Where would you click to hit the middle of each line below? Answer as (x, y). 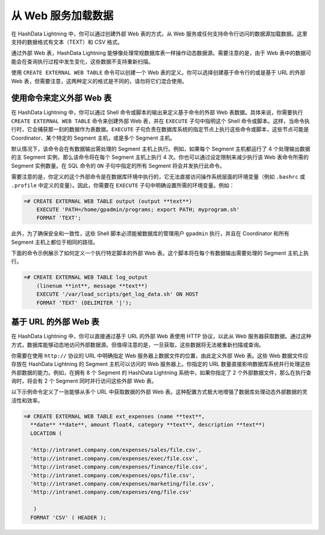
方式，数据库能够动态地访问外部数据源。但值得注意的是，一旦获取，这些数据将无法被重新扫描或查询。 (138, 345)
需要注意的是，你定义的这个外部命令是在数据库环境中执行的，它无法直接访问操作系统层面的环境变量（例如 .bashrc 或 (158, 177)
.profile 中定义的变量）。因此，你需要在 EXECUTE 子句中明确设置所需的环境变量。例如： (123, 185)
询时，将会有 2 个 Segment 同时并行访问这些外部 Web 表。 (84, 381)
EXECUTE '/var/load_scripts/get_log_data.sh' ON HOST (117, 294)
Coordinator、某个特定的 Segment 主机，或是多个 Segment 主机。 (93, 138)
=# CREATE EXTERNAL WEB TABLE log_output (86, 277)
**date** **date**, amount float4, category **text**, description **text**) (148, 425)
